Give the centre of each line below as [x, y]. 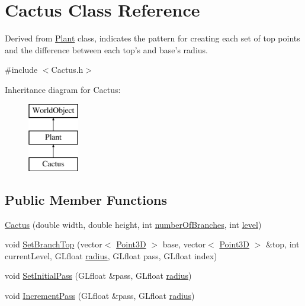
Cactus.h [67, 70]
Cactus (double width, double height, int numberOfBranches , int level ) [133, 224]
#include [21, 70]
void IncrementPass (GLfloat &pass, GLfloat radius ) [100, 296]
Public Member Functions [86, 199]
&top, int [283, 244]
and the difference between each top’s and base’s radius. [106, 49]
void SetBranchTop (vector [54, 244]
